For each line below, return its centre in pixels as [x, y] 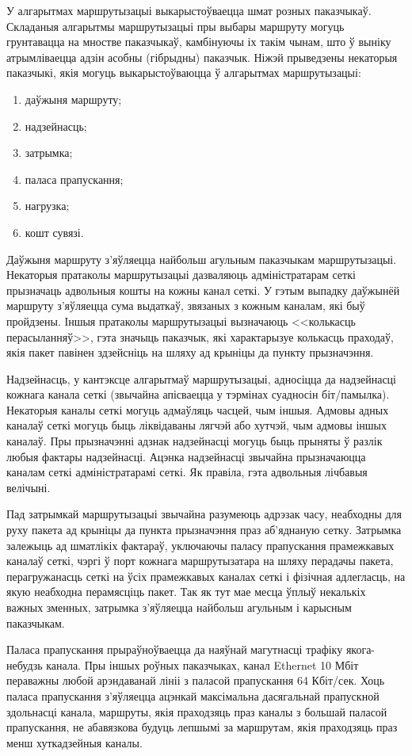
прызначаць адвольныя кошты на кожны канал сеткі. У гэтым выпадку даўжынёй [203, 290]
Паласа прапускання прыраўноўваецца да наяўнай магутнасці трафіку [175, 649]
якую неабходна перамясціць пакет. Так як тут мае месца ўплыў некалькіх [186, 592]
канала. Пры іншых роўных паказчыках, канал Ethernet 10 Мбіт [202, 664]
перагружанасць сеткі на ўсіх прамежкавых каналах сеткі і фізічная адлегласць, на [206, 576]
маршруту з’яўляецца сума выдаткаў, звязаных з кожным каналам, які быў [186, 305]
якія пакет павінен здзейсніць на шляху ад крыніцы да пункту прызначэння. [190, 352]
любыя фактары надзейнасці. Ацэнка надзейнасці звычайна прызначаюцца [186, 456]
